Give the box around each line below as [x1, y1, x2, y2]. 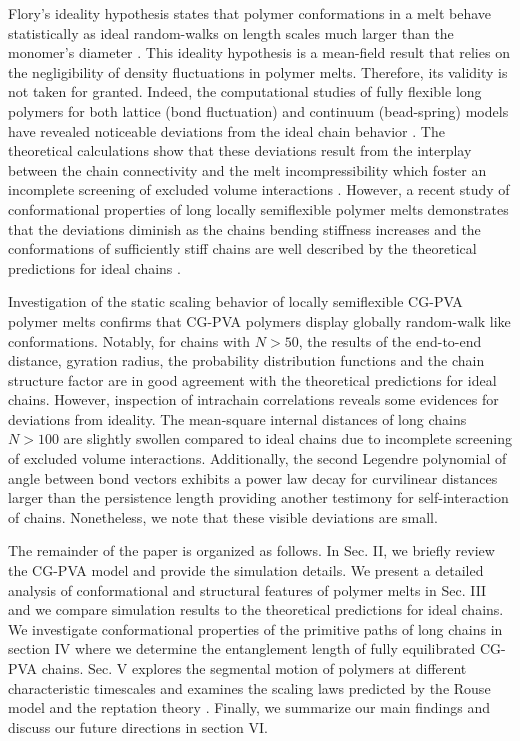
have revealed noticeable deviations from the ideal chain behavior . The [8, 120, 445, 141]
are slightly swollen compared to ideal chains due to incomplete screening [63, 428, 512, 449]
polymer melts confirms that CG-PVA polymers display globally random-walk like [8, 310, 511, 331]
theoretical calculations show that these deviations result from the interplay [8, 140, 472, 161]
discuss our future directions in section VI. [8, 716, 268, 737]
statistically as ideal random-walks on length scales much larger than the [8, 22, 454, 43]
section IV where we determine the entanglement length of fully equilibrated [8, 638, 476, 659]
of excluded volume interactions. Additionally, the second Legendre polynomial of [8, 448, 507, 469]
